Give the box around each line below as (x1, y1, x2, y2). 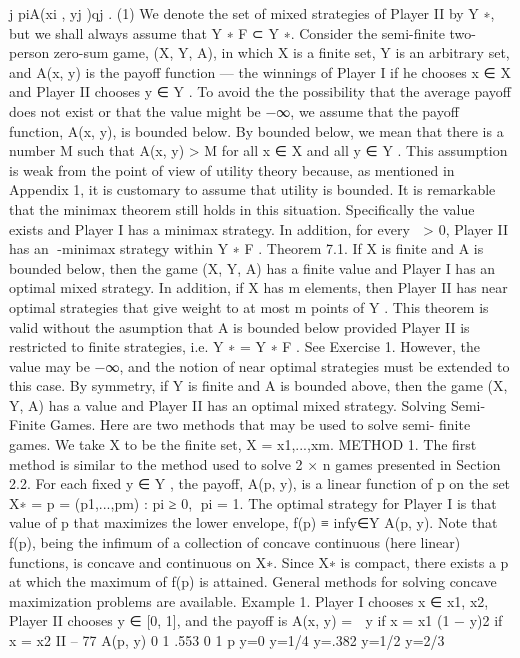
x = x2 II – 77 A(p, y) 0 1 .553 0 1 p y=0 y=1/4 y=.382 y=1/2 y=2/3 (9, 630, 445, 650)
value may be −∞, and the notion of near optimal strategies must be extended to (9, 355, 510, 376)
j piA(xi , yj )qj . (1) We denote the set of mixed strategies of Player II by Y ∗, (9, 3, 495, 23)
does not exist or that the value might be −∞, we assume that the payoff (9, 100, 459, 121)
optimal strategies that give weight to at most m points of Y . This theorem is (9, 296, 489, 317)
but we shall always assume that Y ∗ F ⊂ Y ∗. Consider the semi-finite (9, 22, 445, 43)
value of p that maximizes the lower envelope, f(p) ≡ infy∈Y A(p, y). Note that (9, 512, 498, 533)
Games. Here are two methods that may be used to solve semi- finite (50, 414, 471, 435)
